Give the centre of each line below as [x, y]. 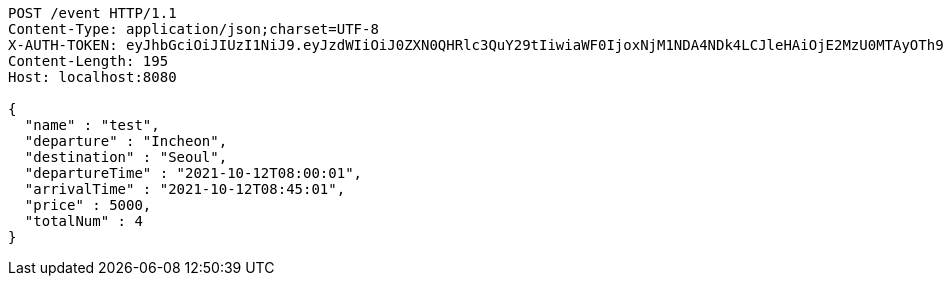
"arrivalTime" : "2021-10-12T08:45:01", [185, 189]
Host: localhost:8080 [92, 77]
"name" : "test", [92, 125]
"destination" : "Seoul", [126, 157]
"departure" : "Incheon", [126, 141]
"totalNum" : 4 [83, 221]
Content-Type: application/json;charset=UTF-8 [193, 29]
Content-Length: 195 [88, 61]
